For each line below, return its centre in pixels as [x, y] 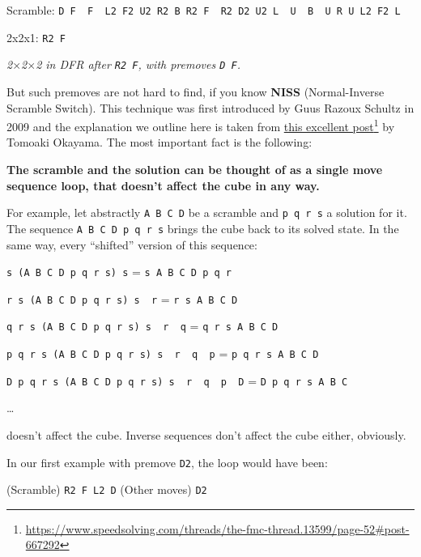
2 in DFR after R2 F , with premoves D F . [138, 64]
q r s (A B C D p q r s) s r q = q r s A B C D [142, 326]
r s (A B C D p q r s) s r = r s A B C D [122, 298]
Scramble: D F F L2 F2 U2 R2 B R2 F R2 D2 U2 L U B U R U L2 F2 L [204, 10]
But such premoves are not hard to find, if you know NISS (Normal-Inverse [196, 91]
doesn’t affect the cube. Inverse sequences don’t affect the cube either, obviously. [206, 434]
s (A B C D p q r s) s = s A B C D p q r [119, 272]
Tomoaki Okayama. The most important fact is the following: [159, 142]
